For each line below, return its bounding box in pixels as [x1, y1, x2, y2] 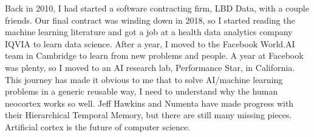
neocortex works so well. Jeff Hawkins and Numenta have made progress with [5, 96, 294, 109]
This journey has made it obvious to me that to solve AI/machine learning [5, 73, 283, 85]
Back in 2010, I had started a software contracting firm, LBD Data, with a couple [5, 2, 309, 14]
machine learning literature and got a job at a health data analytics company [5, 25, 293, 38]
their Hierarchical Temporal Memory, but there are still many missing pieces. [5, 109, 292, 121]
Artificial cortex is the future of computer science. [5, 120, 191, 133]
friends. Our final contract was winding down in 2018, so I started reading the [5, 13, 295, 26]
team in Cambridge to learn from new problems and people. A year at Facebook [5, 49, 304, 62]
